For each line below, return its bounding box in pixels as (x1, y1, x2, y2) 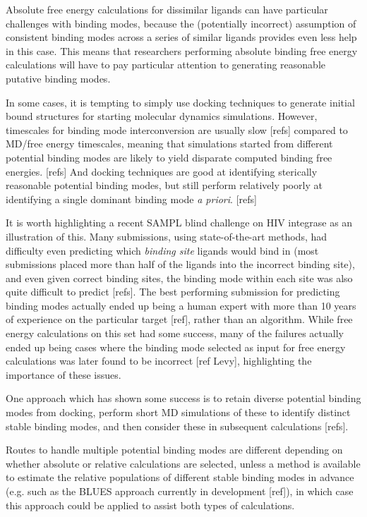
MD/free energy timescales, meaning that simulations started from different (6, 136, 333, 151)
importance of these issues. (6, 367, 121, 382)
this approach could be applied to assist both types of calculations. (6, 497, 295, 512)
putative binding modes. (6, 71, 111, 85)
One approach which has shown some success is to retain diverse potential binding (6, 391, 361, 406)
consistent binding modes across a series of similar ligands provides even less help (6, 30, 357, 44)
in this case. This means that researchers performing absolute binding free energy (6, 43, 358, 58)
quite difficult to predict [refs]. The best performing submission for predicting (6, 284, 340, 299)
